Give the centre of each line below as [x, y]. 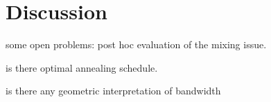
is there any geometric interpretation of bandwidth [113, 91]
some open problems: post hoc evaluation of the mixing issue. [136, 44]
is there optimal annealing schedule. [82, 67]
